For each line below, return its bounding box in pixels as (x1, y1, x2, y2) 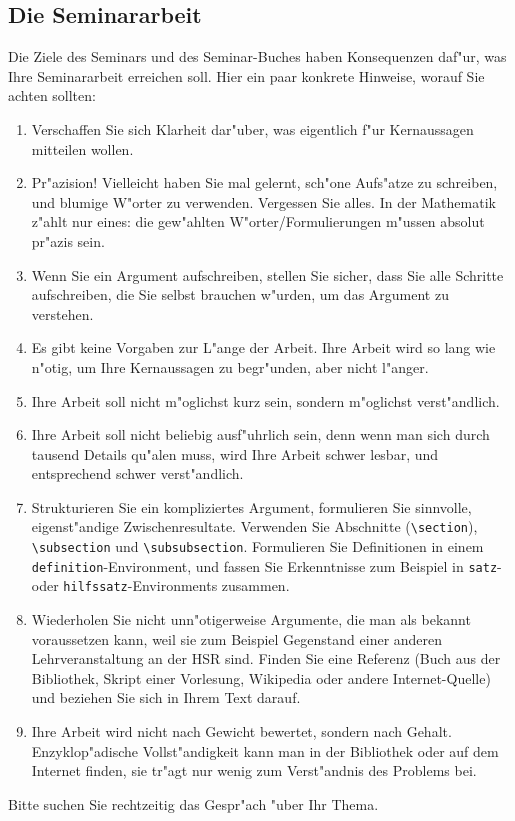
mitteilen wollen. (31, 138, 134, 159)
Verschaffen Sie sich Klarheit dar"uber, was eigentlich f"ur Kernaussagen (31, 118, 474, 139)
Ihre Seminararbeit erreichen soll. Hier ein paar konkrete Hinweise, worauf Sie (8, 65, 485, 86)
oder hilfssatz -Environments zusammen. (31, 575, 290, 596)
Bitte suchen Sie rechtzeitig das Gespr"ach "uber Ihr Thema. (8, 793, 379, 814)
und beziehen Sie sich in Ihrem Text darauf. (31, 687, 301, 708)
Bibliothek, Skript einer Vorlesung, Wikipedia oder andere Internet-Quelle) (31, 667, 491, 688)
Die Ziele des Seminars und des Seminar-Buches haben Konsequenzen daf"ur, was (8, 46, 507, 67)
